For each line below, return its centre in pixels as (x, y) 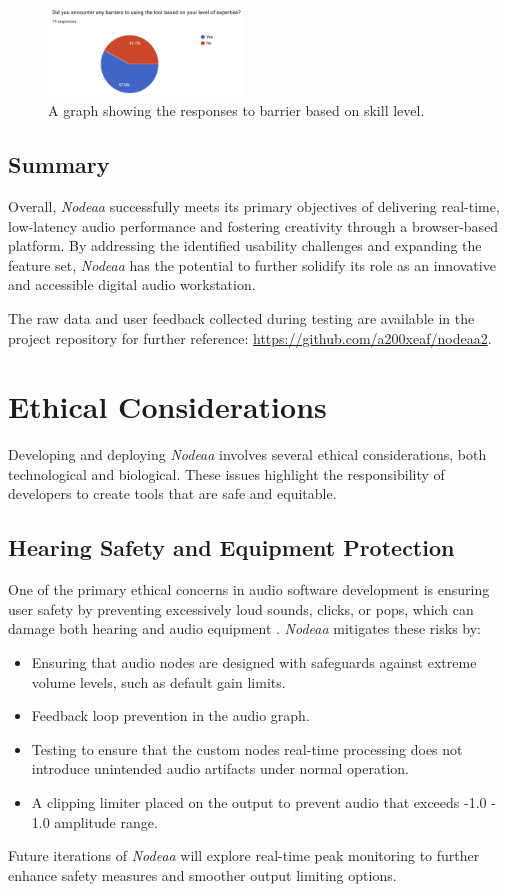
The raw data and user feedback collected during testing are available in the (241, 317)
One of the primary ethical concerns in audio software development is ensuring (249, 589)
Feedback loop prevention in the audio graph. (170, 715)
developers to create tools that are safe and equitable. (172, 493)
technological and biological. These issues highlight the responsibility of (226, 473)
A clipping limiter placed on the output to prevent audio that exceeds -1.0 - (263, 801)
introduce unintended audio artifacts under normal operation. (220, 768)
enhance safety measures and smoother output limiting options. (202, 874)
